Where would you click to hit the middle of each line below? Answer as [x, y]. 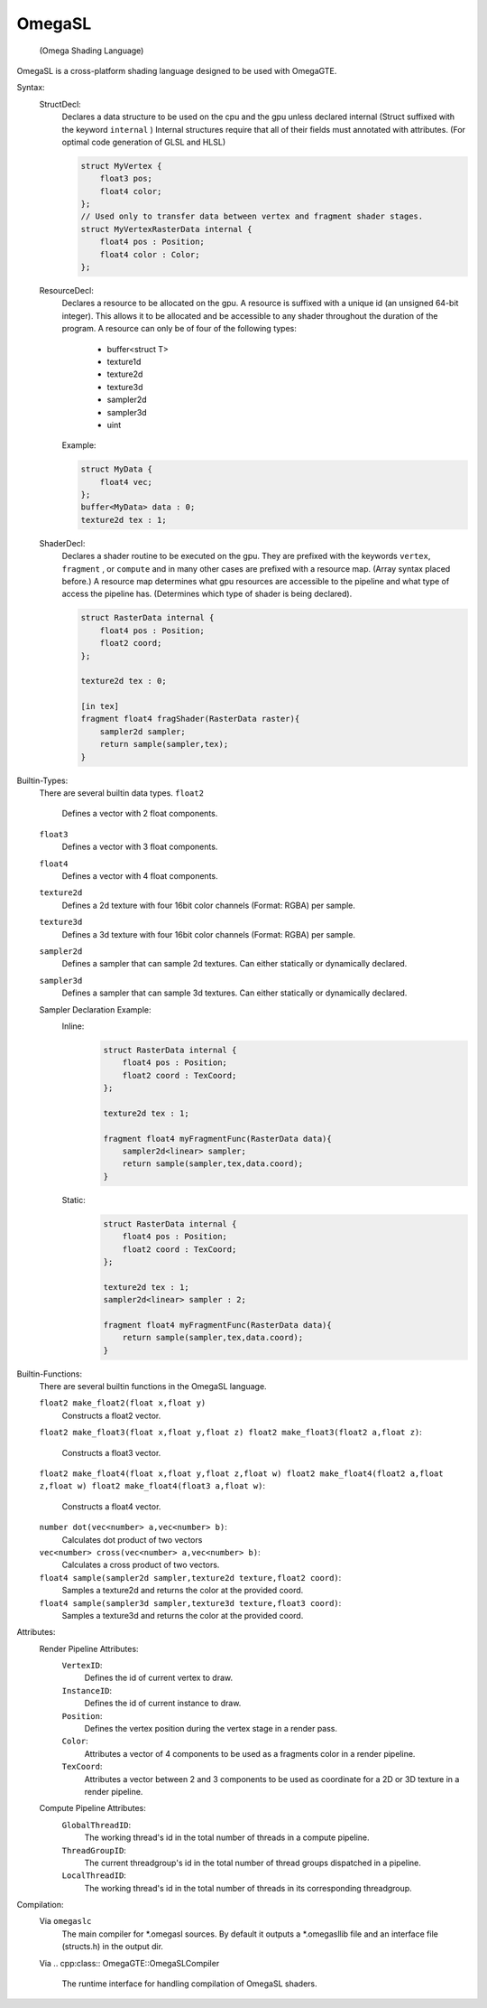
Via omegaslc [65, 1921]
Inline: [73, 1026]
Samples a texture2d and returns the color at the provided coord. [183, 1591]
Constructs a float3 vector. [111, 1452]
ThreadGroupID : [94, 1850]
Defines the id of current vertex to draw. [159, 1678]
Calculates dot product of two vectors [132, 1539]
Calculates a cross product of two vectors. [141, 1565]
